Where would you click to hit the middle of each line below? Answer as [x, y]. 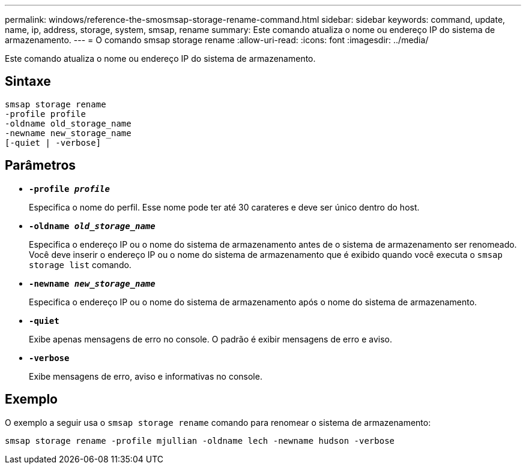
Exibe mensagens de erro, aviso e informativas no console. [146, 376]
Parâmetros [41, 166]
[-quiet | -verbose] [53, 142]
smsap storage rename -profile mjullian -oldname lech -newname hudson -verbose [200, 441]
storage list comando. [80, 264]
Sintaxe [28, 82]
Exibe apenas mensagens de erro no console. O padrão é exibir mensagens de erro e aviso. [210, 339]
